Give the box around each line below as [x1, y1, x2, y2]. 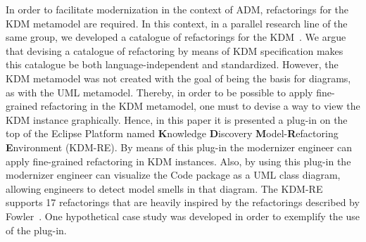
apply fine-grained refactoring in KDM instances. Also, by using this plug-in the [6, 153, 351, 168]
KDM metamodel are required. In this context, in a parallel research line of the [6, 15, 348, 30]
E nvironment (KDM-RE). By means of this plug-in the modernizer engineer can [6, 139, 352, 154]
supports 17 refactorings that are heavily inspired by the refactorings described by [6, 195, 360, 210]
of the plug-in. [6, 222, 67, 237]
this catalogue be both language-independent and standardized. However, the [6, 57, 339, 72]
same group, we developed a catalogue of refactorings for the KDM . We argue [6, 30, 346, 44]
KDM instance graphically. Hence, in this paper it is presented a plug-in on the [6, 112, 348, 127]
